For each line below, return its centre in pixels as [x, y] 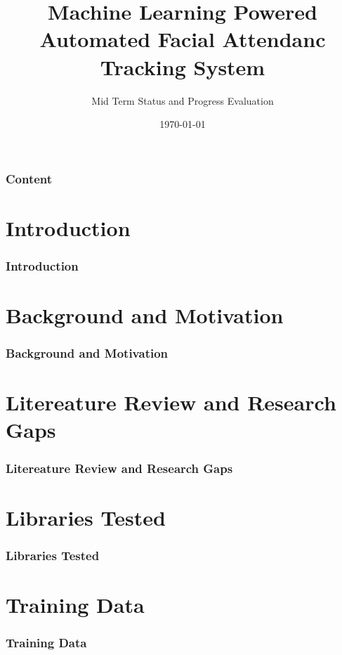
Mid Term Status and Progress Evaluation [183, 100]
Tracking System [183, 66]
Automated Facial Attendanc [183, 39]
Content [29, 178]
